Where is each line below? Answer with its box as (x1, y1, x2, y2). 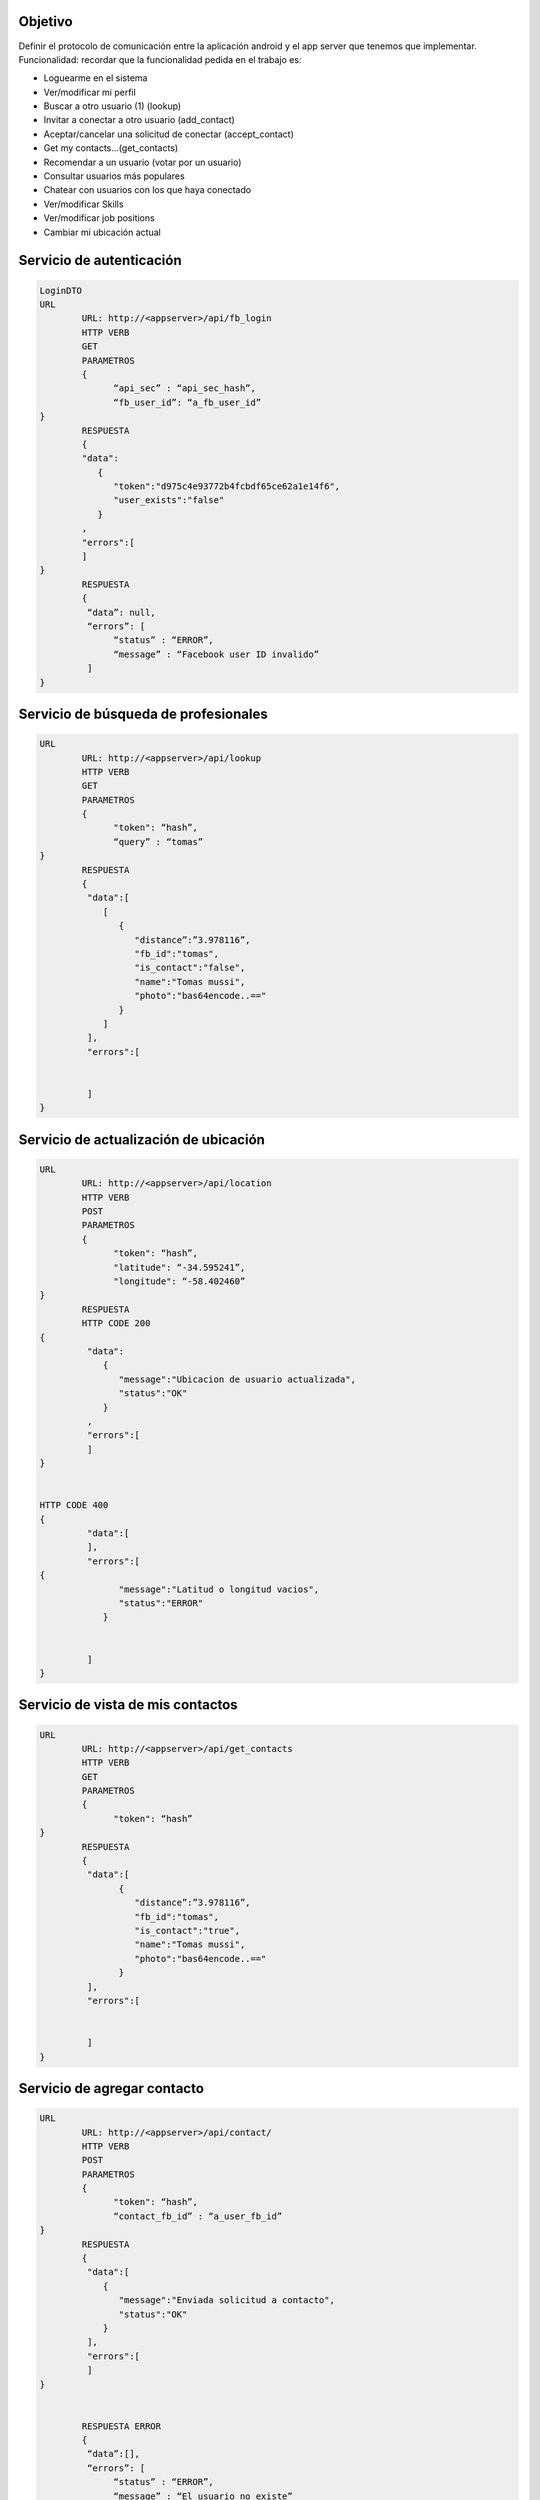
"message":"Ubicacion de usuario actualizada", (118, 1373, 357, 1385)
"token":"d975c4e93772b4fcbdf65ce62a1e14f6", (113, 481, 341, 492)
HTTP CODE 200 (81, 1318, 151, 1329)
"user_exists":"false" (113, 495, 225, 506)
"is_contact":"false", (134, 962, 246, 974)
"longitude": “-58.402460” (113, 1276, 246, 1287)
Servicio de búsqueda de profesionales (18, 705, 269, 722)
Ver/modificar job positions (43, 212, 155, 224)
